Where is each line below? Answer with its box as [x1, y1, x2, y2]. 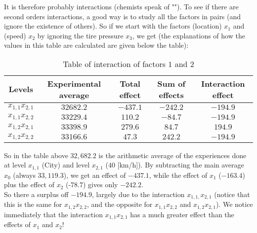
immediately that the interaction [4, 209, 103, 219]
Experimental [47, 77, 101, 89]
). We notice [215, 199, 253, 209]
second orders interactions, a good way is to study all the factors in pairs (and [4, 11, 241, 21]
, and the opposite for [86, 199, 153, 209]
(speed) [4, 30, 26, 40]
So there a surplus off [4, 189, 69, 199]
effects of [4, 219, 31, 230]
